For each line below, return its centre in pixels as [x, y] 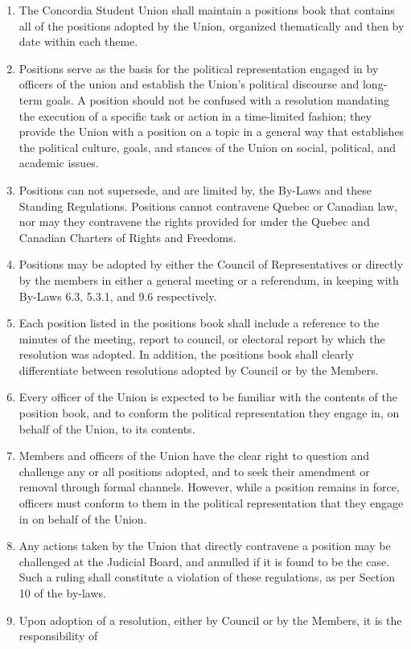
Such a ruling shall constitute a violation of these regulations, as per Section [207, 577]
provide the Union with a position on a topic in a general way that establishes [212, 131]
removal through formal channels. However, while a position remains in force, [209, 487]
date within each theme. [78, 41]
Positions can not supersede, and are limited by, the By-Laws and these [195, 189]
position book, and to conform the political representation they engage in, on [209, 413]
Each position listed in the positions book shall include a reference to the [199, 323]
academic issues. [59, 163]
